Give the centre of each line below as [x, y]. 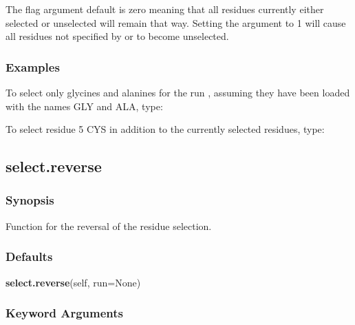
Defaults [29, 256]
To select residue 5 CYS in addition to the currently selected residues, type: [165, 129]
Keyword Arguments [65, 313]
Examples [33, 66]
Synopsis [30, 200]
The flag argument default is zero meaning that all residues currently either [165, 9]
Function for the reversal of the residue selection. [109, 226]
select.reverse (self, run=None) [73, 282]
